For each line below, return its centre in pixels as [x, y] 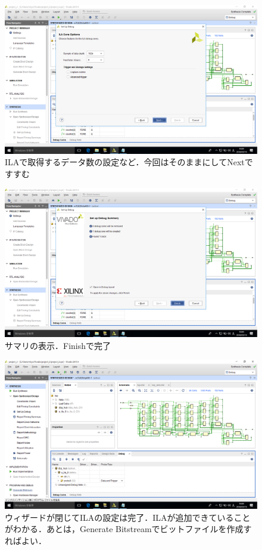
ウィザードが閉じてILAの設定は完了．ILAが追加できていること [128, 517]
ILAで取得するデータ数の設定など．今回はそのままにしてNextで [129, 162]
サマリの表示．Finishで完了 [58, 345]
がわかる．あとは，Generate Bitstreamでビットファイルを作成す [128, 529]
